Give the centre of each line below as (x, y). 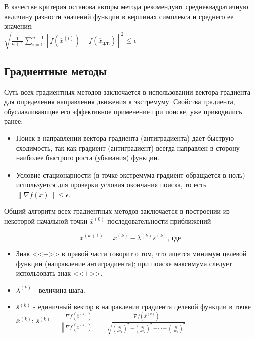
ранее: (14, 121)
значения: (19, 26)
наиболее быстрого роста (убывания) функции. (88, 158)
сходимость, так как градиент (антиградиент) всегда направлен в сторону (128, 148)
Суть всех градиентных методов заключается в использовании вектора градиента (127, 92)
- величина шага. (59, 290)
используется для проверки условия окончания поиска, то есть (111, 184)
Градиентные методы (56, 70)
